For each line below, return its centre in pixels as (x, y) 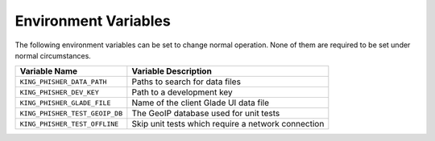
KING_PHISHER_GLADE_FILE (65, 103)
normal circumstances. (53, 55)
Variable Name (49, 71)
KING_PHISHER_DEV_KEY (60, 92)
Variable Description (172, 71)
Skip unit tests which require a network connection (228, 124)
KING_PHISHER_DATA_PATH (63, 81)
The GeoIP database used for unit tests (206, 114)
